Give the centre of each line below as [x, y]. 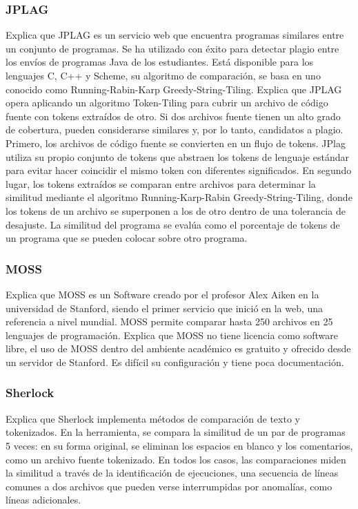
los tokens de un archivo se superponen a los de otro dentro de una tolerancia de [176, 210]
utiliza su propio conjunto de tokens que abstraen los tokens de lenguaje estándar [177, 156]
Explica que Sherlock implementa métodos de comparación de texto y [153, 418]
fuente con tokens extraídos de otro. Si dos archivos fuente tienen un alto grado [173, 116]
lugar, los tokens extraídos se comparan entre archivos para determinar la [161, 183]
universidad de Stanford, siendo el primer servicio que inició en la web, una [165, 308]
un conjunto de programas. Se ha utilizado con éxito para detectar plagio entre [172, 48]
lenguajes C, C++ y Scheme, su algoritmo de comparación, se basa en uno [163, 75]
